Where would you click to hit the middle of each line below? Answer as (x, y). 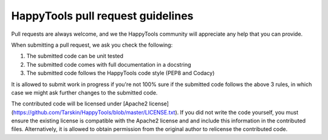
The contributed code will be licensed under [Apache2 (80, 104)
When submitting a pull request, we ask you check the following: (92, 45)
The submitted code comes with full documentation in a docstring (109, 64)
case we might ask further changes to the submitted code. (84, 92)
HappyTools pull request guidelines (102, 16)
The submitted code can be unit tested (75, 56)
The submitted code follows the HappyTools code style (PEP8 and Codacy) (121, 73)
